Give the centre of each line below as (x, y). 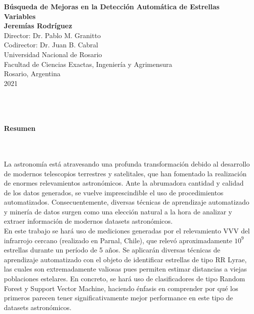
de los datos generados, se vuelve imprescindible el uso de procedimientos (114, 192)
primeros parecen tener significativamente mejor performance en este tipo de (118, 298)
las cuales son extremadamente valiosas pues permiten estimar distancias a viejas (126, 269)
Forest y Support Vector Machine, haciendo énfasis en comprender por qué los (121, 288)
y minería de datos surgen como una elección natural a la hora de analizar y (118, 211)
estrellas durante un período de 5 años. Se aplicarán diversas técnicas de (112, 250)
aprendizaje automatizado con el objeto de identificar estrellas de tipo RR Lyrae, (125, 259)
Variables (20, 16)
